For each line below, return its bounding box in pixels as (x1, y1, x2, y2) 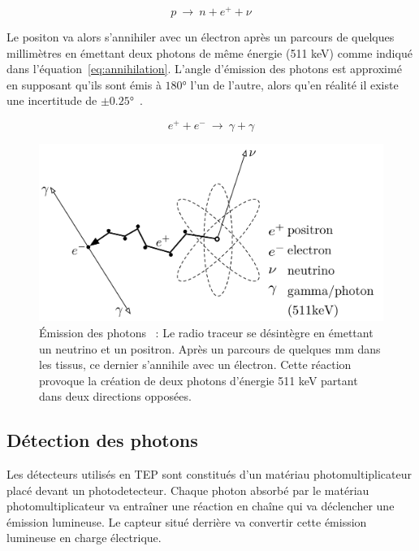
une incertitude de (6, 92, 97, 109)
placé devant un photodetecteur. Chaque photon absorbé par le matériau (6, 481, 369, 498)
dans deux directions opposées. (39, 388, 192, 405)
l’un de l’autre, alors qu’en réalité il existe (190, 76, 399, 93)
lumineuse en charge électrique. (6, 529, 162, 546)
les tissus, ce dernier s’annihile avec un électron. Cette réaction (39, 356, 352, 373)
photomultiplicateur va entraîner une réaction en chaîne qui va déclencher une (6, 497, 395, 514)
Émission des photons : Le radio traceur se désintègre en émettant (39, 323, 374, 341)
